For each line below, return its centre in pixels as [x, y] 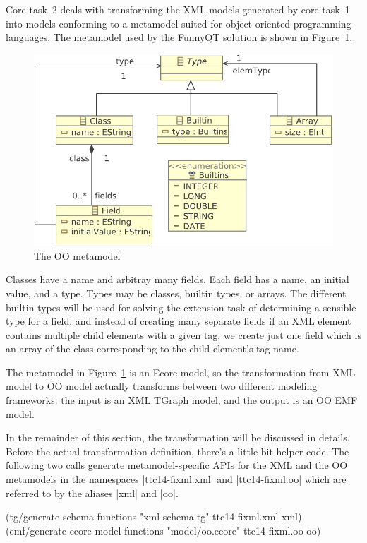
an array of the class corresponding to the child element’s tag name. [152, 348]
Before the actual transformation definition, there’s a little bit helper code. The [178, 451]
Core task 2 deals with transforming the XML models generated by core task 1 [178, 9]
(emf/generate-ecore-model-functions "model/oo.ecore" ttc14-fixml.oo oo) [163, 530]
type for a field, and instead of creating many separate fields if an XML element [179, 321]
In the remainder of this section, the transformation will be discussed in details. [178, 437]
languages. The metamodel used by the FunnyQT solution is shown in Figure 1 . [179, 37]
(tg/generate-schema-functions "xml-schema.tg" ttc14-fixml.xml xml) [154, 517]
